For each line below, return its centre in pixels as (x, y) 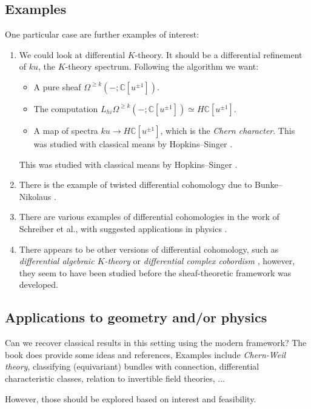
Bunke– (269, 185)
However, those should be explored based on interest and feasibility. (131, 398)
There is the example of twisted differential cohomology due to (135, 185)
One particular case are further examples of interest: (102, 34)
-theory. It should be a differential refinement (219, 54)
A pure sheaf (57, 86)
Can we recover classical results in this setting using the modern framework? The (156, 343)
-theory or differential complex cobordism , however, (200, 261)
